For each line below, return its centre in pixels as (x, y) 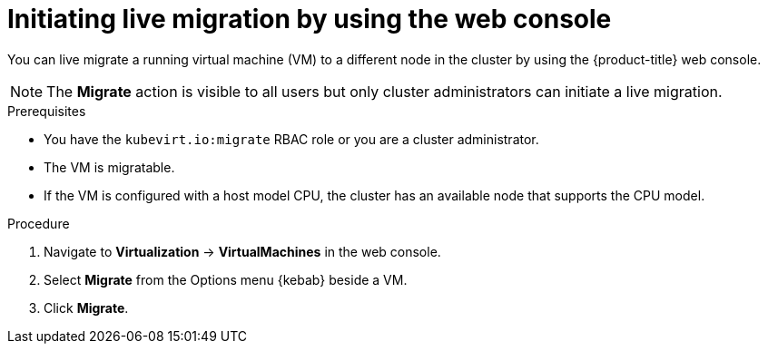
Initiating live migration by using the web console (310, 19)
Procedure (39, 223)
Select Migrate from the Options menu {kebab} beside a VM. (226, 279)
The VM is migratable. (109, 167)
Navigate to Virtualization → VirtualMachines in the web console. (242, 251)
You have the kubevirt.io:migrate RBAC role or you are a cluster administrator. (291, 139)
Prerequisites (47, 111)
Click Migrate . (86, 307)
